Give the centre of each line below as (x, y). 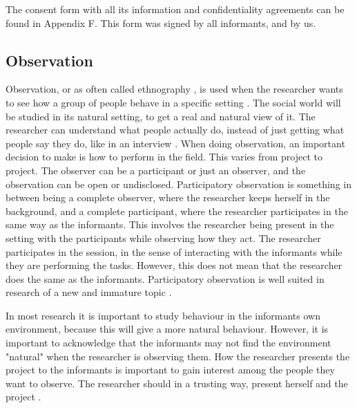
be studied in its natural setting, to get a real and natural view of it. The (161, 116)
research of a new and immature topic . (89, 292)
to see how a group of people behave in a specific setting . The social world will (173, 102)
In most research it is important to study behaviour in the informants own (163, 315)
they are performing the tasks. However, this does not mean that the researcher (174, 265)
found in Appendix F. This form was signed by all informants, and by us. (161, 22)
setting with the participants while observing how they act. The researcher (163, 238)
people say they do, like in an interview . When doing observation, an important (175, 143)
